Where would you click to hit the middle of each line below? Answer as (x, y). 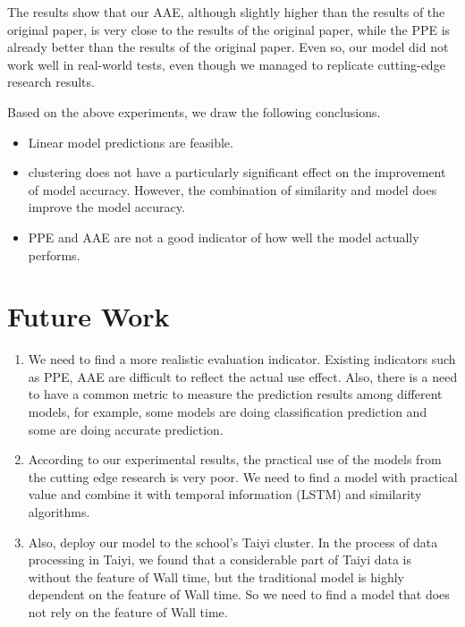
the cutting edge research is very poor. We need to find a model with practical (243, 476)
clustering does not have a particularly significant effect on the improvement (237, 172)
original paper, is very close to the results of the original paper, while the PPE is (229, 29)
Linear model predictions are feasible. (131, 142)
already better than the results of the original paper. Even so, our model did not (228, 47)
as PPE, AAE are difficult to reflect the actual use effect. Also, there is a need (243, 376)
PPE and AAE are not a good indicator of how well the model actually (224, 237)
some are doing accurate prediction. (126, 429)
